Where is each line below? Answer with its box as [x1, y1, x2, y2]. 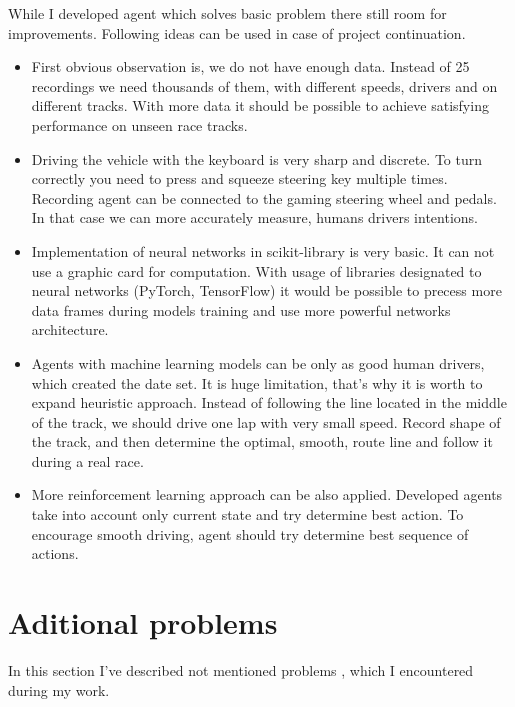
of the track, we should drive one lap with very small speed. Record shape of [31, 411, 501, 432]
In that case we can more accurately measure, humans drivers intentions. [31, 207, 478, 228]
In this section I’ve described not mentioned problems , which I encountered [8, 659, 474, 680]
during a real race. [31, 450, 144, 471]
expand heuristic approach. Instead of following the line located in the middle [31, 392, 507, 413]
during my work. [8, 679, 110, 700]
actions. [31, 543, 79, 564]
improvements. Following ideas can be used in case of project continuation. [8, 22, 466, 43]
